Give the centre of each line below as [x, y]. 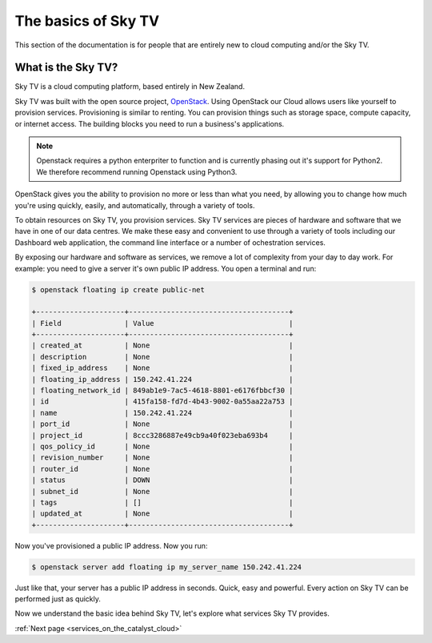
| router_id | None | [162, 469]
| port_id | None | [162, 424]
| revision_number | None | [162, 458]
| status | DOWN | [162, 480]
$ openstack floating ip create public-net [118, 289]
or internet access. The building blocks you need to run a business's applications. [150, 123]
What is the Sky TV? [66, 68]
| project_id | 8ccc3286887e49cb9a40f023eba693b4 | [162, 435]
